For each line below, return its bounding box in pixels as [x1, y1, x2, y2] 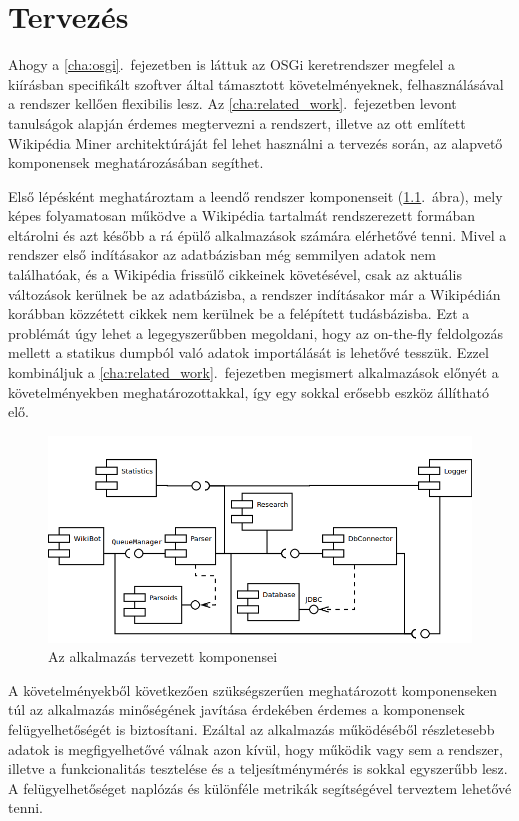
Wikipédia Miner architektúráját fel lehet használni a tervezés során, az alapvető [8, 132, 503, 153]
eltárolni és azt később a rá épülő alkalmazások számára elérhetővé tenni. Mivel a [8, 224, 507, 245]
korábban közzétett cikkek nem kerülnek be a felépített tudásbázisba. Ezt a [8, 303, 470, 324]
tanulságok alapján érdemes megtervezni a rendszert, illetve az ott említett [8, 112, 466, 133]
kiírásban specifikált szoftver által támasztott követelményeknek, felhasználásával [8, 73, 504, 94]
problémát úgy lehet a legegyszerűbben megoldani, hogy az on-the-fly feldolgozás [8, 322, 503, 343]
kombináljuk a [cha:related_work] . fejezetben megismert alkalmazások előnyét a [8, 362, 499, 383]
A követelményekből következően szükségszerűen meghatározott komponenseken [8, 679, 498, 700]
